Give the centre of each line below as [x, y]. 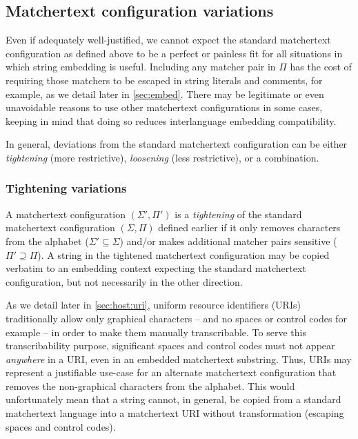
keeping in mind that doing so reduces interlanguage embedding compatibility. [171, 120]
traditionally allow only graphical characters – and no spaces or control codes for [176, 318]
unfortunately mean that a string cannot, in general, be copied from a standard [173, 399]
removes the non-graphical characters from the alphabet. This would [150, 386]
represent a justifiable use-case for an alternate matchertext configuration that [171, 372]
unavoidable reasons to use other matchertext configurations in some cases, [164, 107]
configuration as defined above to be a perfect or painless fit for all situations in [174, 53]
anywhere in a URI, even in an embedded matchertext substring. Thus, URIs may [179, 359]
